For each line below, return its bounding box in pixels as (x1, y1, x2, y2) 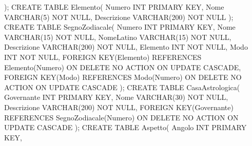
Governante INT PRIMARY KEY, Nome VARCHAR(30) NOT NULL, (4, 92, 228, 102)
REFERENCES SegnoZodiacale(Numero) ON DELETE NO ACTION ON (4, 112, 239, 122)
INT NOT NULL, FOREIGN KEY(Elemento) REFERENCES (4, 51, 202, 62)
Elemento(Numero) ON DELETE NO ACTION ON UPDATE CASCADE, (4, 61, 241, 72)
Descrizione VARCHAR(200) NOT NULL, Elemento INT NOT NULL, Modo (4, 41, 248, 52)
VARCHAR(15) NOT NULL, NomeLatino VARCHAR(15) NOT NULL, (4, 31, 231, 42)
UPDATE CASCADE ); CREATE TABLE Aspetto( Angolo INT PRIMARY (4, 122, 247, 133)
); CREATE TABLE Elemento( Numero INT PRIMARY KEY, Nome (4, 2, 224, 12)
